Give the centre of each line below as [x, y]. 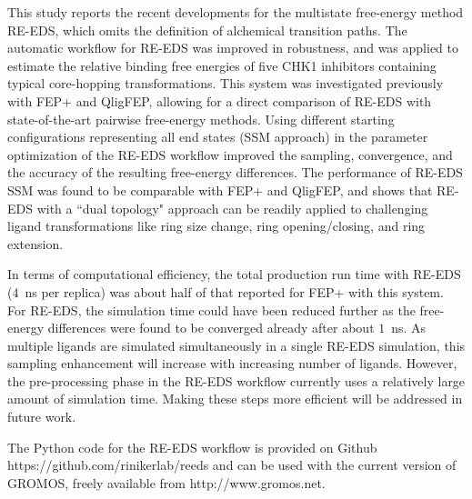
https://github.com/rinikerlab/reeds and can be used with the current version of [232, 465]
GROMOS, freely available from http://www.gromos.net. [166, 482]
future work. [42, 417]
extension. [35, 243]
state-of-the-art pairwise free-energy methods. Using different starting [201, 119]
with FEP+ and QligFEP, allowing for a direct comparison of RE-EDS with [220, 100]
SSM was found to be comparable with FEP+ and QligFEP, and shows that [220, 190]
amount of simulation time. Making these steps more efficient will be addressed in [235, 399]
